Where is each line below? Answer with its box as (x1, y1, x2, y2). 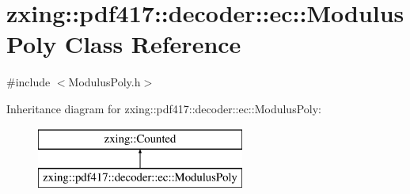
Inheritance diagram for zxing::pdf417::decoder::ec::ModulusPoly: (6, 100, 321, 116)
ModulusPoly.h (68, 74, 141, 90)
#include (6, 74, 51, 90)
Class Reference (64, 28, 241, 60)
